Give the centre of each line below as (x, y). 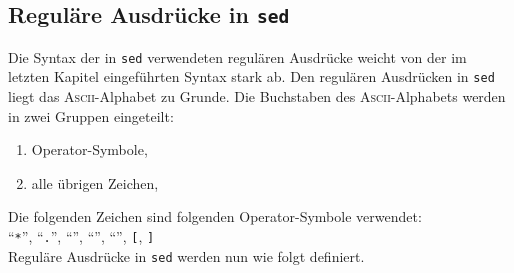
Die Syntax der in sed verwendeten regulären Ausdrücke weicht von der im (237, 56)
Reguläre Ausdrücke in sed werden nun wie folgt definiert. (186, 255)
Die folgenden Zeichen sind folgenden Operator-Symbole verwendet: (215, 216)
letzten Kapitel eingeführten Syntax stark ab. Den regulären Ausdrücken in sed (251, 76)
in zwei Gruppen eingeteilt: (91, 115)
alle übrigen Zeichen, (95, 182)
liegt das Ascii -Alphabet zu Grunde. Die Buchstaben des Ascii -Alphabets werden (257, 96)
